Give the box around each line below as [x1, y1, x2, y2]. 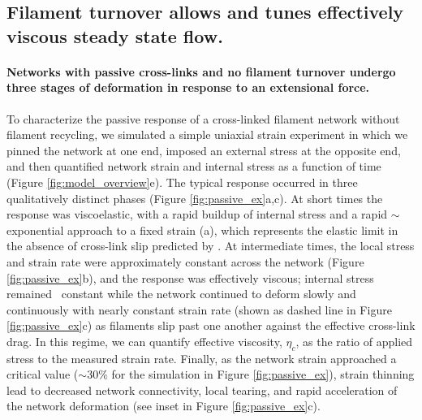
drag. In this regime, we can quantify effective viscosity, [6, 332, 282, 349]
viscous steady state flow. [6, 23, 223, 48]
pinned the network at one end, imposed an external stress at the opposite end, [6, 141, 401, 158]
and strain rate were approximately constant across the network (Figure [6, 253, 364, 270]
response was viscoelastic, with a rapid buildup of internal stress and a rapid [6, 206, 388, 223]
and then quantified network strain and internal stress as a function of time [6, 158, 381, 175]
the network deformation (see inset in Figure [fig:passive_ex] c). [6, 397, 321, 414]
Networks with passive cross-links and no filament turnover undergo [6, 63, 396, 80]
